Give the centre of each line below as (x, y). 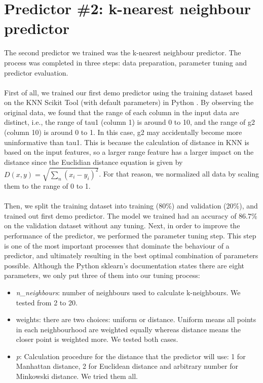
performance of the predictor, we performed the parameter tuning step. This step (130, 235)
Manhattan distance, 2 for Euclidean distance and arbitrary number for (127, 366)
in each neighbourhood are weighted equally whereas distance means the (128, 329)
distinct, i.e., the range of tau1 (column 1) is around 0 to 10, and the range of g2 (129, 122)
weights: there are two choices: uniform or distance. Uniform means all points (136, 319)
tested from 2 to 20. (47, 302)
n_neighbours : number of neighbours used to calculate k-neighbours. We (128, 292)
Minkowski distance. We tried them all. (77, 376)
